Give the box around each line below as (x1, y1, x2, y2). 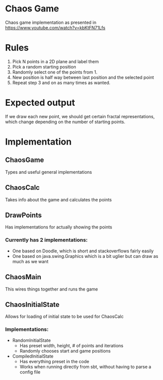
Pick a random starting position (12, 64, 76, 70)
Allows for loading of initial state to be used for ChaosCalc (5, 313, 124, 319)
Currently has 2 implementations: (5, 236, 88, 243)
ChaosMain (5, 273, 41, 281)
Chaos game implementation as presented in (5, 19, 97, 25)
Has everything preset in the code (19, 358, 89, 364)
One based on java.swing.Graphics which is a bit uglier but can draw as (12, 253, 159, 259)
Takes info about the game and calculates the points (5, 197, 112, 203)
